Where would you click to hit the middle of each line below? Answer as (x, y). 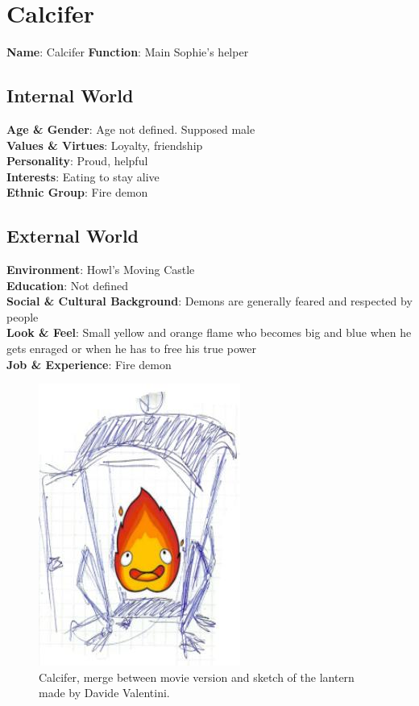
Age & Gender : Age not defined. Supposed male (131, 129)
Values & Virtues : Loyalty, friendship (105, 145)
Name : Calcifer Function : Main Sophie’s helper (128, 52)
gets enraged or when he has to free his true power (131, 349)
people (23, 316)
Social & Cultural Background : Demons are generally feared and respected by (209, 301)
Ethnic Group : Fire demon (77, 192)
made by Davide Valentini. (104, 693)
